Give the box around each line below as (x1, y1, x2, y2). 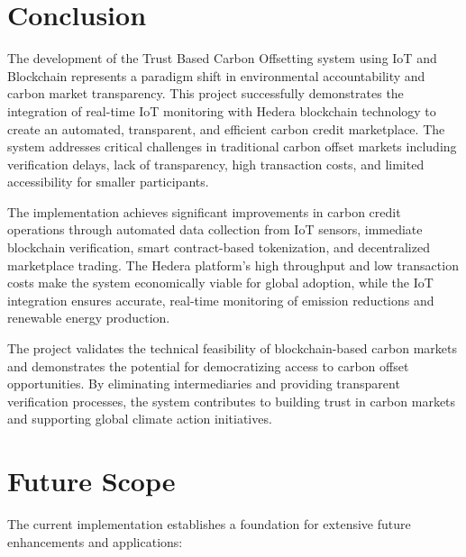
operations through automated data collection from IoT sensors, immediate (7, 220, 423, 239)
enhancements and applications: (7, 532, 183, 551)
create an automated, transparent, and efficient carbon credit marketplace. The (7, 119, 445, 138)
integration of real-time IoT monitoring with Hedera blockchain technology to (7, 101, 436, 120)
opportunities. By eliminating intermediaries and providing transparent (7, 374, 400, 393)
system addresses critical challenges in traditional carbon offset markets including (7, 137, 457, 156)
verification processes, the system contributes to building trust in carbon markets (7, 391, 456, 410)
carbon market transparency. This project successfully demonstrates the (7, 84, 404, 103)
